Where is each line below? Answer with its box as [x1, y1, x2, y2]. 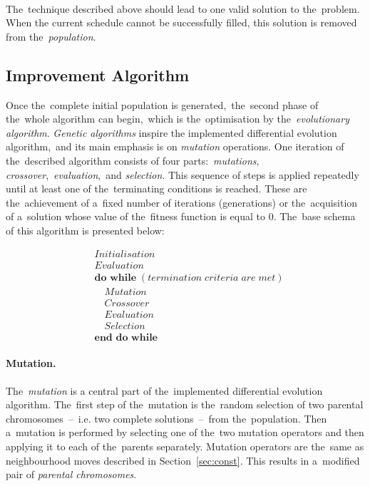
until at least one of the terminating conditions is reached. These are [6, 181, 307, 196]
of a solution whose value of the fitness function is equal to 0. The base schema [6, 209, 356, 224]
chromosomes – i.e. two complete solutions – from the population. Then [6, 410, 327, 425]
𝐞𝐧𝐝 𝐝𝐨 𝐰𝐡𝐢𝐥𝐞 [94, 332, 158, 343]
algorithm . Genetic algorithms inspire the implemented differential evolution [6, 125, 337, 140]
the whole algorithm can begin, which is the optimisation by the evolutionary [6, 111, 349, 126]
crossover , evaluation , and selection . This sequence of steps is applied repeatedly [6, 167, 359, 182]
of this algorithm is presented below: [6, 222, 165, 237]
